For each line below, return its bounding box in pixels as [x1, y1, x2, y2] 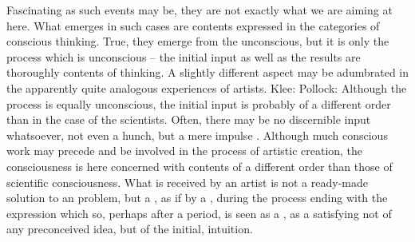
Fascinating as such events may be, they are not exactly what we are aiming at [6, 2, 393, 18]
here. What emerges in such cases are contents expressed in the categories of [6, 17, 380, 34]
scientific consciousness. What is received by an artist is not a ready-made [6, 173, 368, 190]
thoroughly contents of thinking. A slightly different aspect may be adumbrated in [6, 64, 409, 81]
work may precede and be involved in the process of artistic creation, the [6, 142, 363, 159]
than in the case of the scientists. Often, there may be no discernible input [6, 111, 371, 128]
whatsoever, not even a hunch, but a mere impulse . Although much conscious [6, 126, 388, 143]
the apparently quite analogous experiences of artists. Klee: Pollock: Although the [6, 79, 407, 96]
